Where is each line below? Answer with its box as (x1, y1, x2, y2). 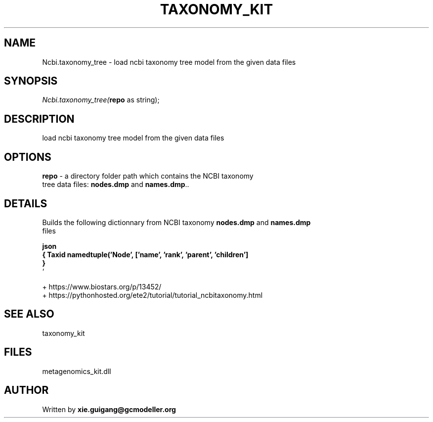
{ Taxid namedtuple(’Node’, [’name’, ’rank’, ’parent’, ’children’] (42, 250, 249, 259)
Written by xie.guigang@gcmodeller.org (42, 405, 176, 414)
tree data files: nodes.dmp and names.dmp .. (42, 180, 189, 189)
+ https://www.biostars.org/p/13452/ (42, 282, 162, 291)
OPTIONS (4, 150, 51, 163)
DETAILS (4, 197, 47, 210)
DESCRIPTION (4, 112, 75, 125)
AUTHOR (4, 384, 49, 397)
